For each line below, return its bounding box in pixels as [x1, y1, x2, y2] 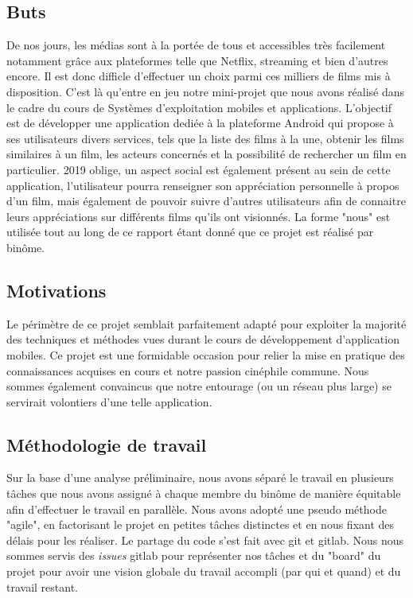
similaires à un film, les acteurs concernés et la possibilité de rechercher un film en [6, 146, 407, 162]
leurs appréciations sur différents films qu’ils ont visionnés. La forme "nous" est [6, 208, 391, 224]
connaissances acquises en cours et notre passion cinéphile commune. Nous [6, 362, 369, 379]
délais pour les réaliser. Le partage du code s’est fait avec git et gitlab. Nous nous [6, 531, 404, 548]
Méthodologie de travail [6, 432, 207, 456]
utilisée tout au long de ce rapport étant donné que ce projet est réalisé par [6, 223, 374, 240]
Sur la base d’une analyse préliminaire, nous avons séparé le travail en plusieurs [6, 469, 394, 486]
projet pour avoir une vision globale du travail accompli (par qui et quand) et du [6, 563, 401, 580]
